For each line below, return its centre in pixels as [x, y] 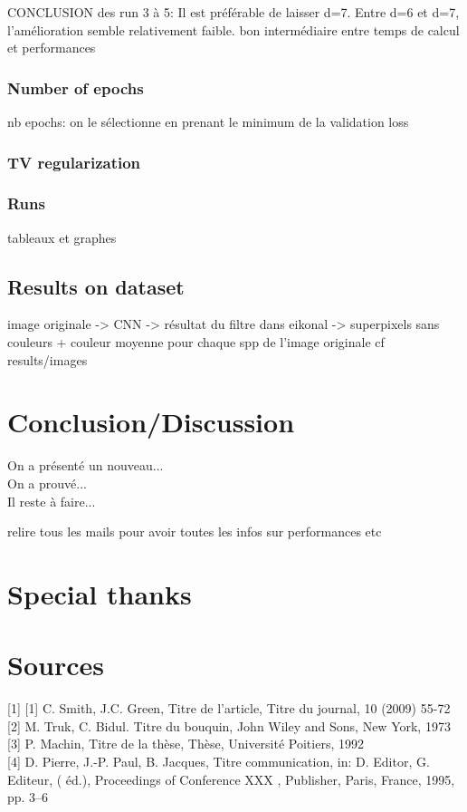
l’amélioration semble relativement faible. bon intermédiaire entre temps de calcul [233, 29]
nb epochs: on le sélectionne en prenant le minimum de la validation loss [208, 121]
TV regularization [74, 162]
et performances [52, 48]
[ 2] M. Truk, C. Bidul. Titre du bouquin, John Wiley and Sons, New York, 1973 [229, 725]
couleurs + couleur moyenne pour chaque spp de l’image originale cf [196, 342]
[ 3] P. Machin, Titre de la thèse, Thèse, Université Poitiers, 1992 [186, 744]
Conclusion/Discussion [151, 422]
